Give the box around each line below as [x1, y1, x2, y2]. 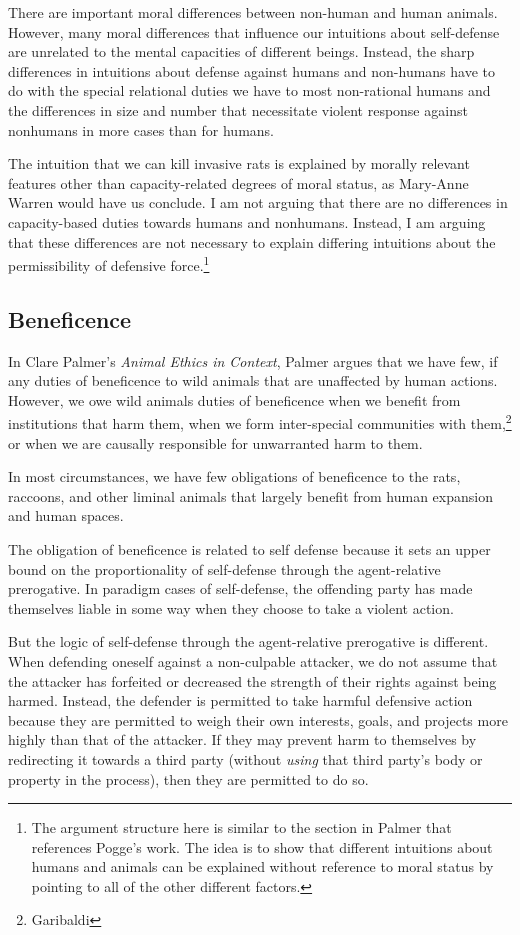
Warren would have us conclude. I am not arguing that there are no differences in [8, 192, 508, 213]
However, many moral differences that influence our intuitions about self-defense [8, 21, 500, 42]
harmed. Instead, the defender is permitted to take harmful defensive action [8, 690, 473, 711]
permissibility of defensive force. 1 [8, 252, 210, 275]
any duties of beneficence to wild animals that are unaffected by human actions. [8, 370, 498, 391]
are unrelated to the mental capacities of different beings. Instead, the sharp [8, 41, 475, 62]
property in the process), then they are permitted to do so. [8, 768, 369, 789]
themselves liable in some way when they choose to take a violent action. [8, 597, 454, 618]
